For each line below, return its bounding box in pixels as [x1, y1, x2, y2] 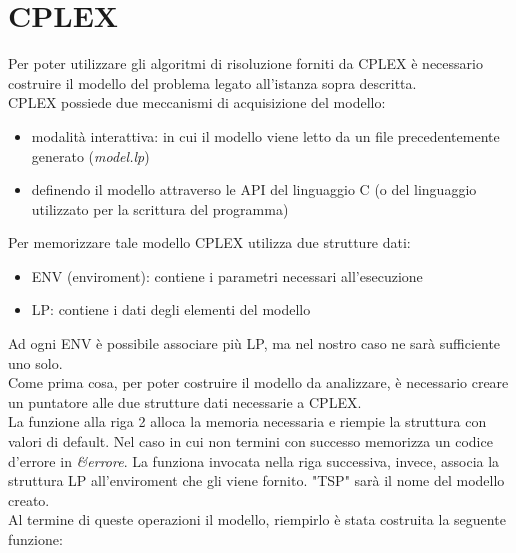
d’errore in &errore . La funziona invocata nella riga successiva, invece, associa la [8, 450, 500, 471]
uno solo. [8, 352, 63, 373]
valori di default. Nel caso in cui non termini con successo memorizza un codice [8, 431, 493, 452]
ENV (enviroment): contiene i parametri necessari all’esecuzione [31, 265, 423, 286]
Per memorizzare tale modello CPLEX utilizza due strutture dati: [8, 232, 411, 253]
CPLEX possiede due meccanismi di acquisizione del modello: [8, 92, 386, 113]
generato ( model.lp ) [31, 145, 150, 166]
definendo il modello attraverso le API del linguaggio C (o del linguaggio [31, 179, 477, 200]
